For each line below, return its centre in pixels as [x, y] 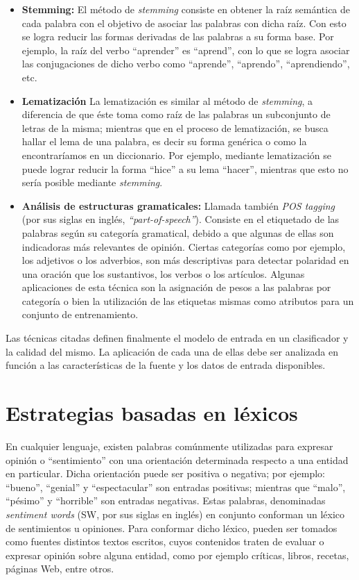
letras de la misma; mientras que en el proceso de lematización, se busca [175, 127]
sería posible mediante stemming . [92, 182]
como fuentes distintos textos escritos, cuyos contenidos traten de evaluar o [165, 541]
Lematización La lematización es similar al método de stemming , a [167, 100]
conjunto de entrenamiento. [80, 314]
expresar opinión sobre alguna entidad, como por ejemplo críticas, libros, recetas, [177, 555]
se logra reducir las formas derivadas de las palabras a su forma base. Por [178, 36]
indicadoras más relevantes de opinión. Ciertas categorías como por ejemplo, [184, 246]
